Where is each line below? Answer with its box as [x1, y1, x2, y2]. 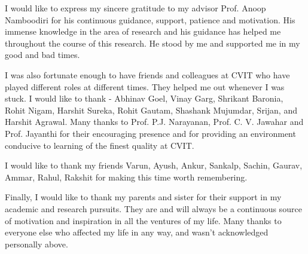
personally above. [5, 237, 68, 250]
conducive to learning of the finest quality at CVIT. [5, 139, 194, 151]
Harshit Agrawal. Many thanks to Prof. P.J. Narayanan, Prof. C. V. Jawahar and [5, 115, 304, 128]
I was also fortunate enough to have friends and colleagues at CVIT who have [5, 68, 290, 81]
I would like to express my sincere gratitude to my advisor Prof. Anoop [5, 2, 266, 14]
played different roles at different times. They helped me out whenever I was [5, 80, 285, 93]
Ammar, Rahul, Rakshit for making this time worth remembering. [5, 170, 248, 183]
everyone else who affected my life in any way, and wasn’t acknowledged [5, 226, 269, 238]
